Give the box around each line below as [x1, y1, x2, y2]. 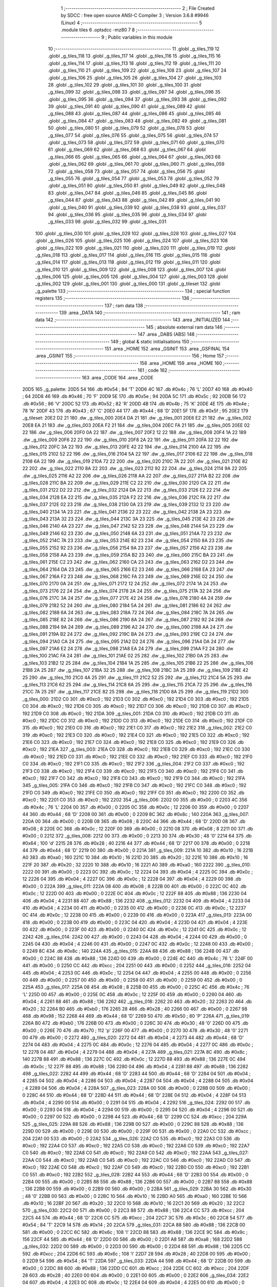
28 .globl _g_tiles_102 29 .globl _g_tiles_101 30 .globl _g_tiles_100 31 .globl [48, 81, 202, 88]
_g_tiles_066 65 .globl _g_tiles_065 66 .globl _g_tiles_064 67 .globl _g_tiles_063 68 [48, 153, 221, 160]
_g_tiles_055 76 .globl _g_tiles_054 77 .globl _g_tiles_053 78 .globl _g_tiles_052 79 [48, 175, 219, 181]
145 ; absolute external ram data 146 [146, 324, 223, 330]
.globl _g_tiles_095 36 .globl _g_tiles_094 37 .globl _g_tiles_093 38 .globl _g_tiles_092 [48, 96, 227, 102]
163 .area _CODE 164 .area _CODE [82, 374, 154, 380]
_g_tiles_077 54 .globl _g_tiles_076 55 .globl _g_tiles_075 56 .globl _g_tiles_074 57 [48, 132, 219, 138]
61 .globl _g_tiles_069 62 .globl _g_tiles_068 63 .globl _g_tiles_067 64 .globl [48, 147, 206, 153]
